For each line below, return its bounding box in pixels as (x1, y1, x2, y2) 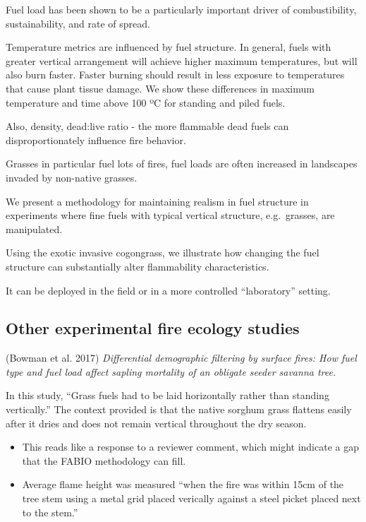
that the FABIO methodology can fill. (22, 453, 186, 468)
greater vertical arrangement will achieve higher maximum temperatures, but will (6, 53, 358, 68)
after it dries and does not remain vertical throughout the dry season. (6, 415, 307, 430)
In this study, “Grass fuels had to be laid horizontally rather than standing (6, 388, 329, 403)
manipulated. (6, 221, 63, 236)
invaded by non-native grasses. (6, 170, 138, 184)
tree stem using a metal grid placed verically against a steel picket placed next (22, 491, 361, 506)
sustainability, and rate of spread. (6, 16, 150, 30)
